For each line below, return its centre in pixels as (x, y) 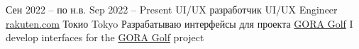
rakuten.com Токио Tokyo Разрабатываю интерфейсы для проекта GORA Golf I (179, 23)
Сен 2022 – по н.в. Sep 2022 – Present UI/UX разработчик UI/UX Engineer (172, 9)
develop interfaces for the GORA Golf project (105, 37)
